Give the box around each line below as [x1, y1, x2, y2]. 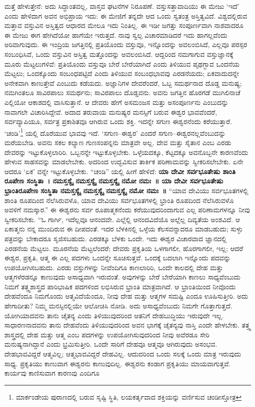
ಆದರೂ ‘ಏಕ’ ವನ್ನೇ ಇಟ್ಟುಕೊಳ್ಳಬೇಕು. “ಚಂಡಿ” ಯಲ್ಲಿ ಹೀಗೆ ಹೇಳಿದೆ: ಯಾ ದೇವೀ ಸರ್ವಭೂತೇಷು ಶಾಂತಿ [4, 166, 236, 176]
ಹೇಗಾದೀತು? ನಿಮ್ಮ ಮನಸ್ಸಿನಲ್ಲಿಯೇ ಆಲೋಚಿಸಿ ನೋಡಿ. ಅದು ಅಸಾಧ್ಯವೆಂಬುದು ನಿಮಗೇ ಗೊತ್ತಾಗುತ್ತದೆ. [4, 301, 232, 311]
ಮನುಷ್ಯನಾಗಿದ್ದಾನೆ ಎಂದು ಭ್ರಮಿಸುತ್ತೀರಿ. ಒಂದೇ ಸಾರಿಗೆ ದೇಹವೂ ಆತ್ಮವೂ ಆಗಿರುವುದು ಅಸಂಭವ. [4, 339, 217, 349]
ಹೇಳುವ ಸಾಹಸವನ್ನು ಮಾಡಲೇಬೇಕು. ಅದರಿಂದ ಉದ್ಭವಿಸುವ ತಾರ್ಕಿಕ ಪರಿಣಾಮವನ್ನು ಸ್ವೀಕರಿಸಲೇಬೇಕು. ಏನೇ [4, 156, 244, 167]
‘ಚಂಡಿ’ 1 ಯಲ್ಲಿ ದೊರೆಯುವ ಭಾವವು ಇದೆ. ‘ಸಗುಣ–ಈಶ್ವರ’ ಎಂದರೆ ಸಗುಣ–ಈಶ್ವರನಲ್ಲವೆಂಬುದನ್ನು [4, 126, 226, 138]
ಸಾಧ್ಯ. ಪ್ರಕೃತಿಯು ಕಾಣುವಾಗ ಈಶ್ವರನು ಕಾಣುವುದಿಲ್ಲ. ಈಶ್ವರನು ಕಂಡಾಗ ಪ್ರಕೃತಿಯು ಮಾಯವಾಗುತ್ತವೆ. [4, 358, 231, 368]
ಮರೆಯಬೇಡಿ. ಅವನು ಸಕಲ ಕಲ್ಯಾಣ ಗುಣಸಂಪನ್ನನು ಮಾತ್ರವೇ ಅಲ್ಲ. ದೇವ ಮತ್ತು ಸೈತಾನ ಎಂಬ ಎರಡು [4, 137, 232, 147]
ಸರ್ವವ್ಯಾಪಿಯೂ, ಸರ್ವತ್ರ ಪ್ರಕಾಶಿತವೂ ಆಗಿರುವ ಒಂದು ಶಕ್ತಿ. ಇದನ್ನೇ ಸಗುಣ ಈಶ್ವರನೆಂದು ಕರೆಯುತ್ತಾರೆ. [4, 116, 232, 127]
